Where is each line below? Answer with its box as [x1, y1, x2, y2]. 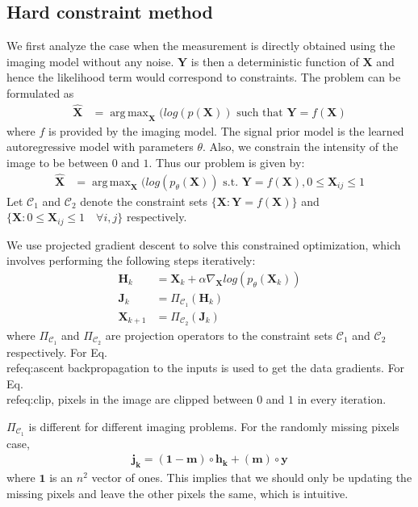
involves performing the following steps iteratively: [6, 252, 256, 269]
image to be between [6, 153, 108, 170]
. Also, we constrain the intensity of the [203, 138, 399, 155]
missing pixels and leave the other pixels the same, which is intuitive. [6, 484, 349, 501]
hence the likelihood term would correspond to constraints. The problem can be [6, 69, 401, 86]
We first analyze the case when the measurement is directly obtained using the [6, 37, 395, 54]
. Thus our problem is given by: [148, 153, 305, 170]
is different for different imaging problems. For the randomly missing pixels [28, 417, 399, 434]
